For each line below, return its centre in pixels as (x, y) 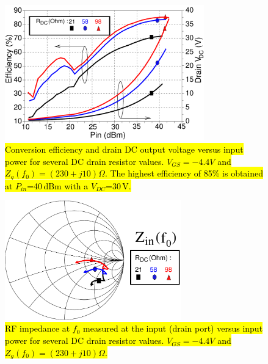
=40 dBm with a (58, 185)
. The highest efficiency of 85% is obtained (184, 173)
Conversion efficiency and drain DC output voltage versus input (124, 149)
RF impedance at (38, 328)
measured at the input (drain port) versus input (173, 328)
